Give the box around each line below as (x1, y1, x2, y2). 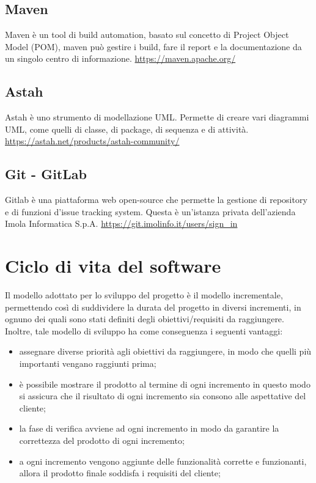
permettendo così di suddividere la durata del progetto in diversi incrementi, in (5, 300, 301, 313)
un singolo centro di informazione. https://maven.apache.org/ (5, 52, 236, 65)
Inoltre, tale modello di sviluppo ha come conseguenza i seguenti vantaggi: (5, 324, 283, 337)
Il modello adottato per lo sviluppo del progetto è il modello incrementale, (5, 289, 283, 301)
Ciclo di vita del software (5, 253, 221, 278)
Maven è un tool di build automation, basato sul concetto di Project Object (5, 28, 289, 41)
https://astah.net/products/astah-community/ (5, 135, 180, 147)
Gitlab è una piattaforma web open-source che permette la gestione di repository (5, 193, 307, 206)
